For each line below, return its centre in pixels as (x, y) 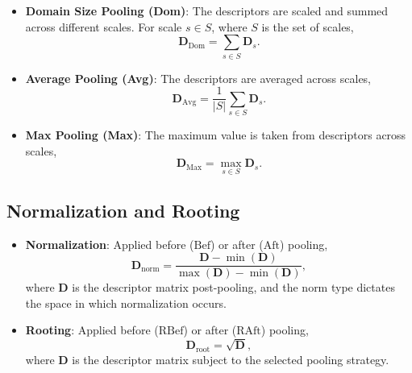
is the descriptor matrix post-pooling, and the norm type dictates (233, 287)
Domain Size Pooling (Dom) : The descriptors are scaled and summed (207, 10)
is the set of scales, (308, 26)
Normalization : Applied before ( (110, 244)
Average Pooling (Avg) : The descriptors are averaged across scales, (198, 78)
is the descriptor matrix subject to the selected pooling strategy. (231, 359)
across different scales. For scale (104, 26)
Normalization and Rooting (123, 210)
